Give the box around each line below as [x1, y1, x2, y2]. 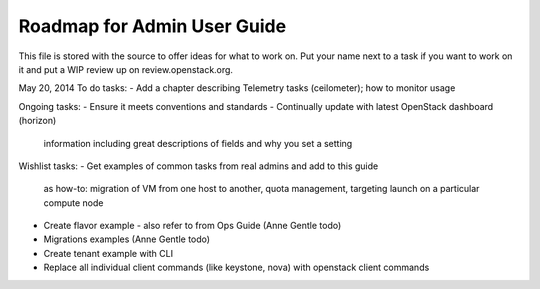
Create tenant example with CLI [43, 247, 174, 259]
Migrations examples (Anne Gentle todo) [43, 233, 210, 245]
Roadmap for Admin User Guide [18, 15, 287, 37]
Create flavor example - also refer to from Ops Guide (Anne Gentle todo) [43, 220, 342, 232]
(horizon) [18, 115, 57, 127]
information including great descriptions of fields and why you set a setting [43, 137, 353, 149]
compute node [43, 196, 104, 209]
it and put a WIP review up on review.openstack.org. [18, 63, 234, 75]
